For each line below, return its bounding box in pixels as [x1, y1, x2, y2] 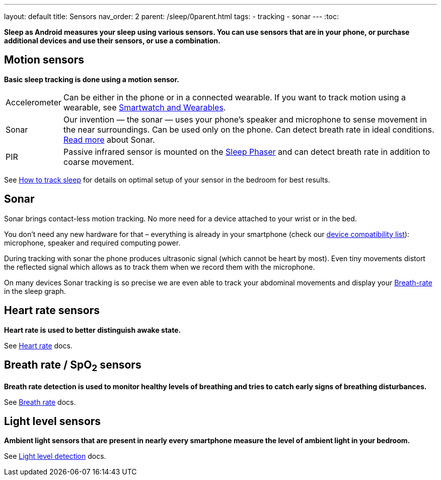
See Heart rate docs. [4, 341, 72, 350]
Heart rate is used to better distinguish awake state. [4, 325, 181, 334]
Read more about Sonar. [63, 134, 155, 145]
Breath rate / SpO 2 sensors [4, 358, 141, 374]
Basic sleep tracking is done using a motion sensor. [4, 75, 179, 84]
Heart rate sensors [4, 304, 100, 317]
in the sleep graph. [4, 286, 66, 295]
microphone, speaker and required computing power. [4, 238, 181, 247]
